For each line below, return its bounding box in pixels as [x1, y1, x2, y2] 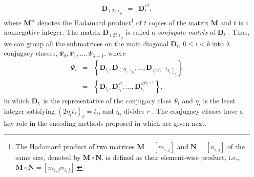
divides [124, 106, 145, 116]
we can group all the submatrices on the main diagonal [4, 38, 169, 48]
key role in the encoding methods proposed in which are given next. [4, 118, 207, 128]
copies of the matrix [148, 17, 209, 27]
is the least [203, 95, 235, 105]
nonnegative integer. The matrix [4, 27, 101, 37]
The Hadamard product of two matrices [15, 141, 135, 152]
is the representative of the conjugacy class [43, 95, 171, 105]
